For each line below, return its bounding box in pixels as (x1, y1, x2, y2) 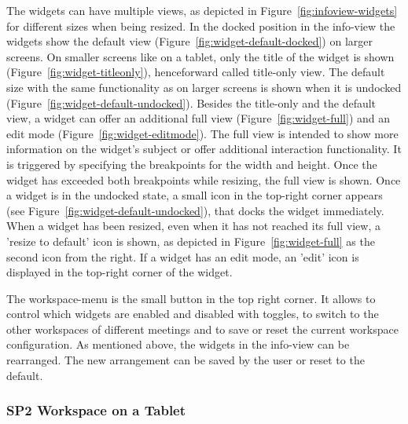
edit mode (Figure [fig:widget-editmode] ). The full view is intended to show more (6, 125, 399, 141)
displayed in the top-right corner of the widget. (6, 264, 233, 280)
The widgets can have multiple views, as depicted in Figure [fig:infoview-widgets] (6, 2, 398, 18)
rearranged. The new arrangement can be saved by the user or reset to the (6, 352, 365, 368)
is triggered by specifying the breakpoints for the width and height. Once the (6, 155, 377, 172)
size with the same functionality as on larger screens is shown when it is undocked (6, 79, 402, 95)
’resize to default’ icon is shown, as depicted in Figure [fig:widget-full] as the (6, 232, 375, 249)
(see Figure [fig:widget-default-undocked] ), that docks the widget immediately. (6, 202, 384, 218)
